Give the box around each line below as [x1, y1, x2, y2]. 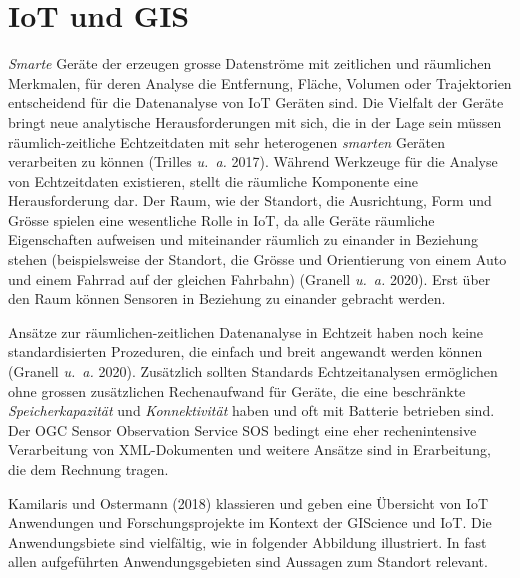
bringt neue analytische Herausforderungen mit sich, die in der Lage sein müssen [8, 111, 502, 132]
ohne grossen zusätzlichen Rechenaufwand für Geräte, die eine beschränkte [8, 380, 466, 401]
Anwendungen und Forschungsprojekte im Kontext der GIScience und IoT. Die [8, 512, 492, 533]
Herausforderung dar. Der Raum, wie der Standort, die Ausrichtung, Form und [8, 190, 492, 211]
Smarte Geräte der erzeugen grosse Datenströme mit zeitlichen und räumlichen [8, 53, 492, 74]
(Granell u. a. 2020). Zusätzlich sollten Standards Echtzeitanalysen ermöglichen [8, 361, 498, 382]
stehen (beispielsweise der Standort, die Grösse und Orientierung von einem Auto [8, 249, 507, 270]
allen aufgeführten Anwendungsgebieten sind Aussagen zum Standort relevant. [8, 551, 488, 572]
